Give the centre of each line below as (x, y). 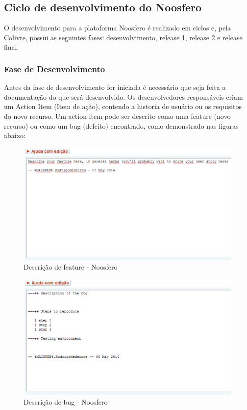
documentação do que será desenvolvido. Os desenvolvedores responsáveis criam (123, 96)
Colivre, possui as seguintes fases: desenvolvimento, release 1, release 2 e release (123, 37)
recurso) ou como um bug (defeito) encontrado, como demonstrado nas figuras (121, 125)
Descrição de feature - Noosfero (71, 267)
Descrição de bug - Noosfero (66, 402)
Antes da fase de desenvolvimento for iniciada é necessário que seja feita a (115, 87)
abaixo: (15, 135)
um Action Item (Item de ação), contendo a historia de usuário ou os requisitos (123, 106)
